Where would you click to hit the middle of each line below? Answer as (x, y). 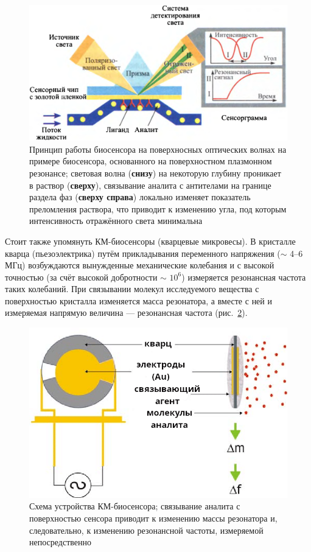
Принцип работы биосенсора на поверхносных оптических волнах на (158, 149)
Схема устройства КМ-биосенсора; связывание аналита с (135, 506)
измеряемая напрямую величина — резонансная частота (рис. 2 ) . (126, 313)
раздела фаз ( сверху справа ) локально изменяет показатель (140, 197)
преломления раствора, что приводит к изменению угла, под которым (158, 208)
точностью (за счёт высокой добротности (81, 277)
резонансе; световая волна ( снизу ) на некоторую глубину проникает (155, 173)
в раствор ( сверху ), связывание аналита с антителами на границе (150, 185)
